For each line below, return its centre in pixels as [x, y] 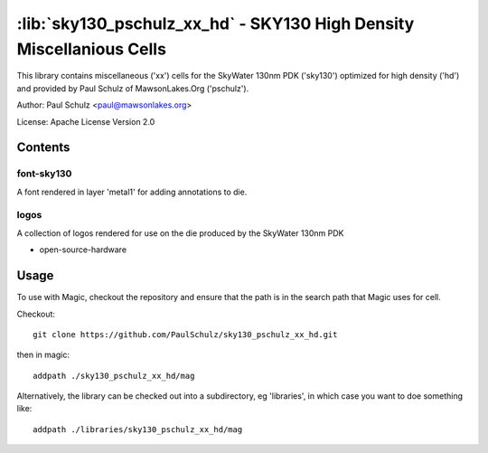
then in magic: [43, 355]
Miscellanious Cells [92, 49]
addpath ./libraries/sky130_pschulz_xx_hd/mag [138, 429]
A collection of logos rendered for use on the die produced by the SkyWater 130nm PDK [180, 233]
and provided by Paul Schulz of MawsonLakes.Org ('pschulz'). [133, 88]
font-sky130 [44, 174]
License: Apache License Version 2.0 [86, 121]
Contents [43, 148]
